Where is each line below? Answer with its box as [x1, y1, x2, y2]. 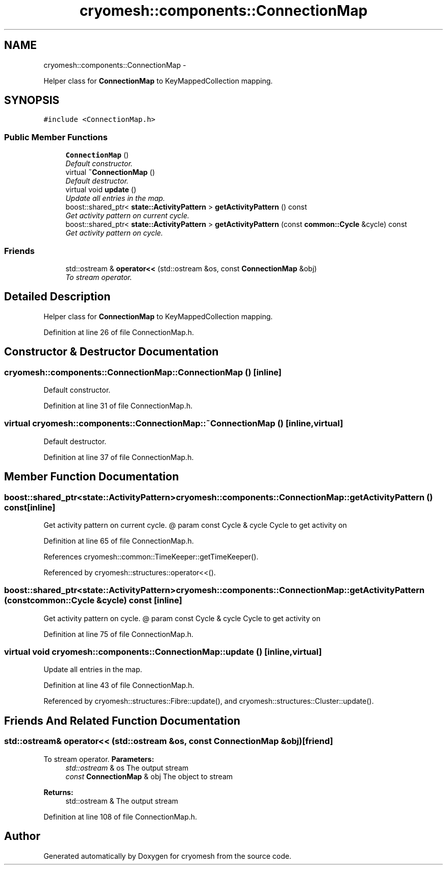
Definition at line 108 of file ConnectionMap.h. [43, 812, 197, 821]
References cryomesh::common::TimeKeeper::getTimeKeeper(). [43, 552, 259, 561]
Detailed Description [4, 290, 111, 303]
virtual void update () [65, 185, 137, 194]
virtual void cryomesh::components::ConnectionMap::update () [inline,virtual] [4, 647, 322, 657]
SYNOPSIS [4, 94, 60, 107]
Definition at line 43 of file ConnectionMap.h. [43, 681, 194, 690]
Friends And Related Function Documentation [4, 714, 240, 727]
